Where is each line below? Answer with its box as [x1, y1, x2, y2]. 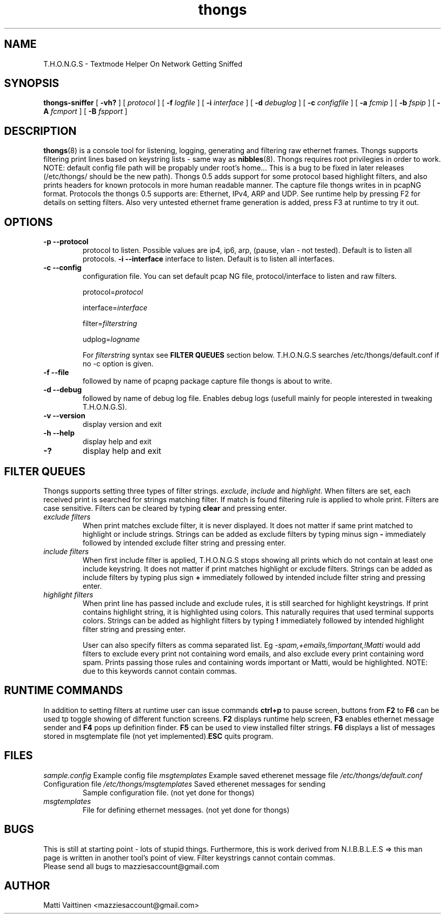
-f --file [43, 368, 69, 377]
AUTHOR [4, 879, 50, 892]
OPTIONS [4, 215, 53, 228]
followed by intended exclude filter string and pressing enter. [82, 538, 286, 547]
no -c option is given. [82, 359, 154, 368]
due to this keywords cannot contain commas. [82, 666, 237, 675]
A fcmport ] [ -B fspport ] [43, 107, 128, 116]
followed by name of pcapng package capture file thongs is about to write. [82, 377, 332, 386]
